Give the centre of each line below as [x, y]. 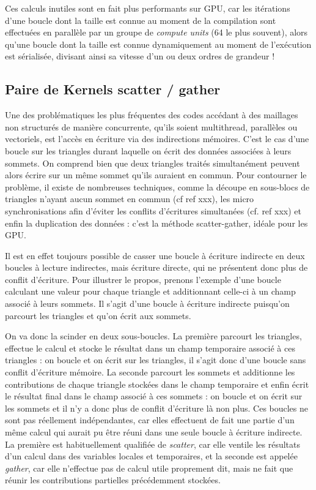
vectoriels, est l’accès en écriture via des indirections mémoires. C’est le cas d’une [157, 139]
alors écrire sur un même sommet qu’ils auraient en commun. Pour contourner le [156, 175]
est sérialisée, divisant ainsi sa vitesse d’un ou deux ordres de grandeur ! [140, 56]
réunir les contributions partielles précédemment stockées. [113, 480]
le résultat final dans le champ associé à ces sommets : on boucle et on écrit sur [154, 396]
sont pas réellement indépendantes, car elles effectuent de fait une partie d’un [150, 420]
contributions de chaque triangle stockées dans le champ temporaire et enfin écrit [157, 384]
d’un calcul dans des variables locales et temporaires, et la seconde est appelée [151, 456]
